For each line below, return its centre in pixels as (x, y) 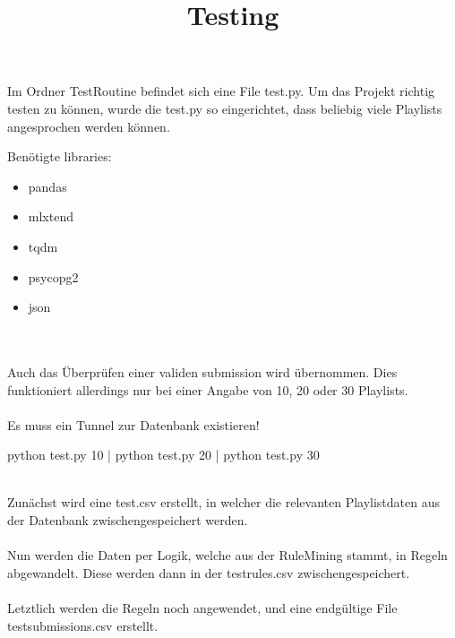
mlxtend (51, 216)
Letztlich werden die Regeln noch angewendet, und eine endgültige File (202, 608)
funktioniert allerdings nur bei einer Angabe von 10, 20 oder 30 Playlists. (208, 389)
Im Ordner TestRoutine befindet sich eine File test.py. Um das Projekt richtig (221, 91)
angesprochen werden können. (89, 126)
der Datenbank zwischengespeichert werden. (128, 520)
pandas (47, 186)
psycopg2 (53, 276)
